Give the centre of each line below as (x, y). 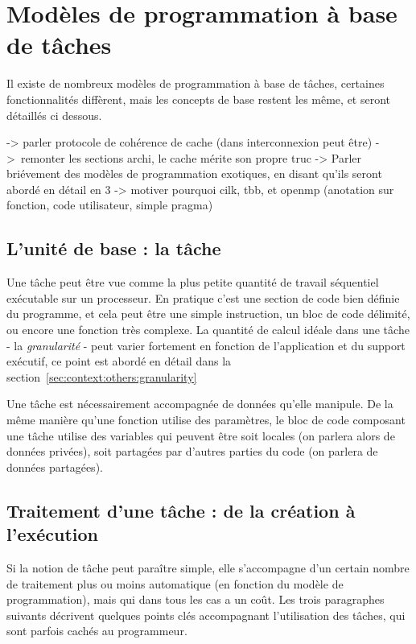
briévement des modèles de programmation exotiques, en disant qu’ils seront (194, 173)
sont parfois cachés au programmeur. (97, 631)
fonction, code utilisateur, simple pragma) (110, 205)
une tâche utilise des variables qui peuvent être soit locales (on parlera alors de (201, 435)
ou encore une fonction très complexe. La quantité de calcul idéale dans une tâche (208, 330)
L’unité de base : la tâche (114, 248)
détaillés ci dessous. (54, 115)
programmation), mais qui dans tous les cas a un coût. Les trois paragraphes (196, 599)
